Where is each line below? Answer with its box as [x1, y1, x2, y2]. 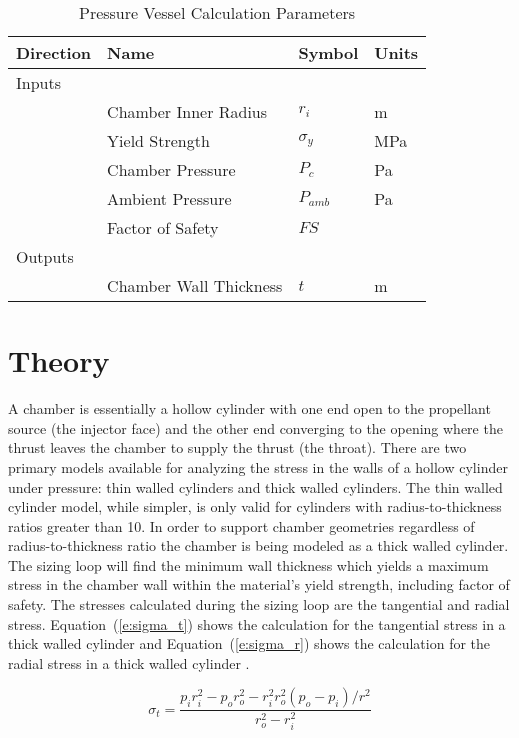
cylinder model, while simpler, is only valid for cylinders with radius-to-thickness [8, 496, 502, 517]
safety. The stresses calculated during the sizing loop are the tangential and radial [8, 594, 510, 615]
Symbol [298, 41, 359, 64]
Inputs [16, 71, 61, 94]
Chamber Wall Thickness [107, 274, 283, 297]
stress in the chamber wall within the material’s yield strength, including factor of [8, 574, 510, 595]
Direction [16, 41, 92, 64]
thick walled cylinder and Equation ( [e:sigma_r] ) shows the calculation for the [8, 633, 491, 654]
